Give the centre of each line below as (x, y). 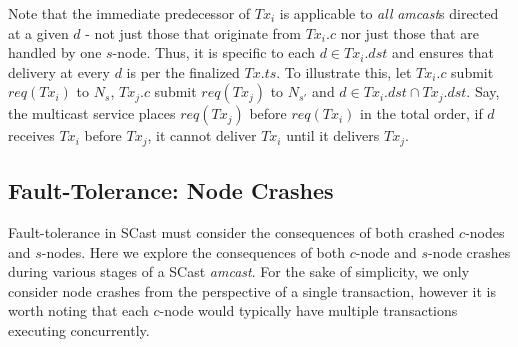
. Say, (483, 91)
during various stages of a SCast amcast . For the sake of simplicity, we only (239, 271)
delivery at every (59, 71)
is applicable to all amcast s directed (389, 13)
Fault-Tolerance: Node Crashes (171, 190)
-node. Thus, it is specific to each (214, 52)
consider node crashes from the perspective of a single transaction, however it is (252, 290)
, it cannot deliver (202, 135)
